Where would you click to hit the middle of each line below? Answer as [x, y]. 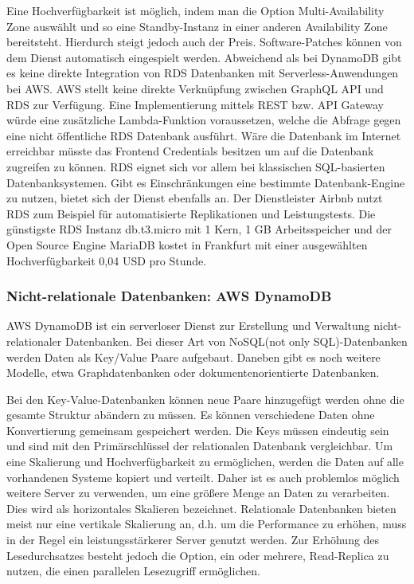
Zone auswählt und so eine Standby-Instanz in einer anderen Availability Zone [197, 26]
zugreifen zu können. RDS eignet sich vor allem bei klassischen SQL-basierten [196, 166]
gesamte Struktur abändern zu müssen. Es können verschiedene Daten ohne [191, 415]
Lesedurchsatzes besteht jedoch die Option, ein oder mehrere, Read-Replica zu [198, 555]
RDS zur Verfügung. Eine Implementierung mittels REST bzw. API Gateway [195, 104]
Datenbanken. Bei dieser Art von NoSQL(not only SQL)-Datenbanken [236, 341]
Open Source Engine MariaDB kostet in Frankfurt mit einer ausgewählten [187, 244]
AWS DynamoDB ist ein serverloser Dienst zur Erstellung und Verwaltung [188, 325]
